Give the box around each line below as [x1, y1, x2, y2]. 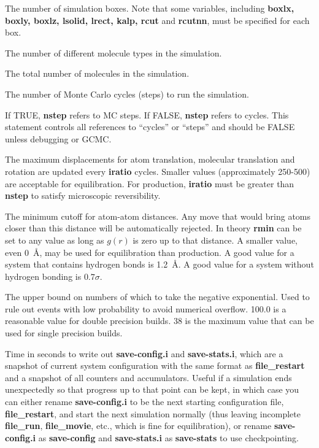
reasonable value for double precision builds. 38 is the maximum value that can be [5, 314, 314, 327]
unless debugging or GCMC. [5, 132, 112, 145]
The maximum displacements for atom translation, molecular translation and [5, 153, 295, 166]
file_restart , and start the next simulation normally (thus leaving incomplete [5, 407, 301, 420]
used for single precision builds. [5, 326, 123, 339]
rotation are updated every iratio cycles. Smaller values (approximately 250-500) [5, 164, 310, 177]
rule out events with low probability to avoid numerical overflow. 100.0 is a [5, 302, 286, 315]
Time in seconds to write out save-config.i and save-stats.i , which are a [5, 347, 283, 360]
